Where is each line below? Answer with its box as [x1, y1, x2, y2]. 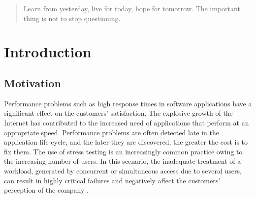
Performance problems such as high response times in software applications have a [4, 98, 252, 108]
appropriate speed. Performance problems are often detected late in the [4, 127, 219, 137]
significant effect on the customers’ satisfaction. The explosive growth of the [4, 108, 233, 118]
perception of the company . [4, 185, 89, 195]
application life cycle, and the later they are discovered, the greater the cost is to [4, 137, 248, 147]
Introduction [4, 42, 92, 62]
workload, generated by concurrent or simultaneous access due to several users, [4, 165, 242, 175]
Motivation [4, 75, 61, 90]
